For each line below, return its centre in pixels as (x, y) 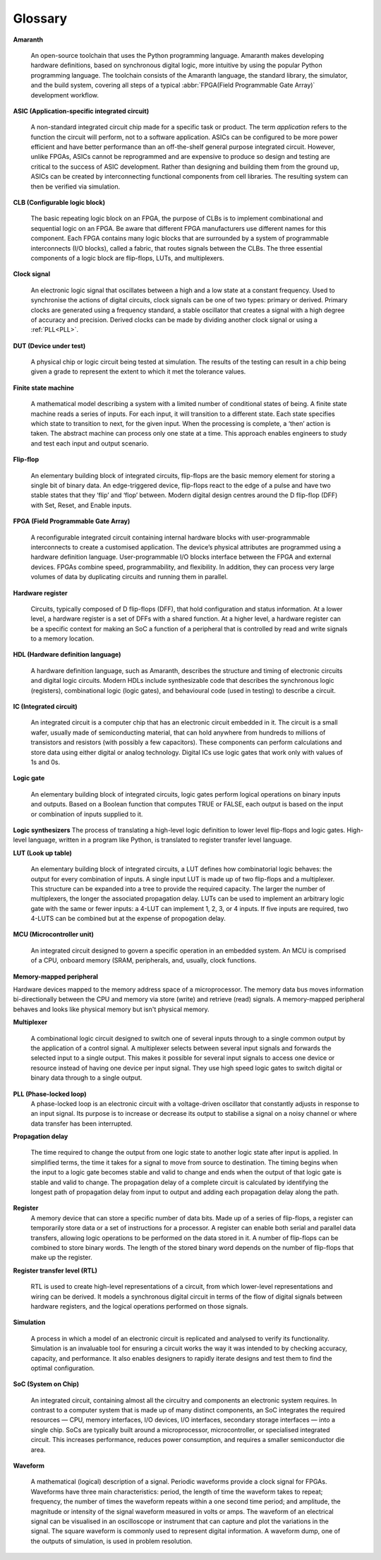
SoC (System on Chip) (46, 1384)
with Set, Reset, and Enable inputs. (81, 505)
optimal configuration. (63, 1368)
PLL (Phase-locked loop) (50, 1094)
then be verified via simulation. (75, 186)
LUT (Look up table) (42, 853)
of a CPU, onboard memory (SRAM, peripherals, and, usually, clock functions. (144, 960)
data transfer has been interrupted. (82, 1124)
